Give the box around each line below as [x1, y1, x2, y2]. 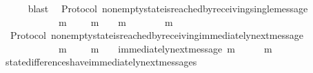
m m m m [58, 14, 173, 29]
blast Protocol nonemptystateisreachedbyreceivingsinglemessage [28, 1, 308, 15]
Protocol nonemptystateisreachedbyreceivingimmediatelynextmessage [10, 28, 303, 42]
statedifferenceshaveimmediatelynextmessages [5, 55, 197, 69]
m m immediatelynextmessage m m [58, 41, 272, 55]
